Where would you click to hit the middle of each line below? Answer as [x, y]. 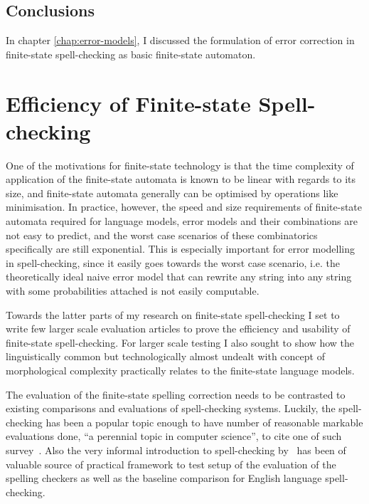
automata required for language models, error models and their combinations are [182, 221]
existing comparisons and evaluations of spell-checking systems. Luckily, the [171, 408]
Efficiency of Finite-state [128, 103]
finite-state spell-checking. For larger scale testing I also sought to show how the [180, 342]
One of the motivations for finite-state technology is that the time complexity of [180, 165]
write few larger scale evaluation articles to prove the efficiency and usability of [178, 329]
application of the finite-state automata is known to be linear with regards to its [181, 179]
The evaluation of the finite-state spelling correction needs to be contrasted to [176, 394]
